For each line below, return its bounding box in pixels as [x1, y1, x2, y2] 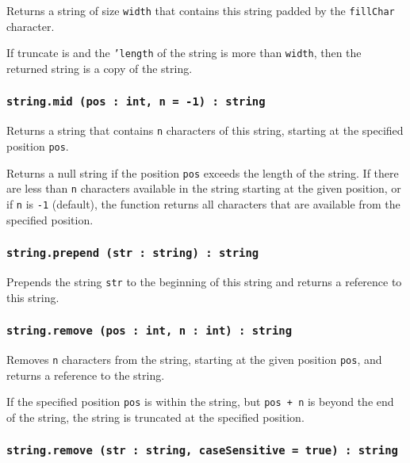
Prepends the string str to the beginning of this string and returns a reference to [6, 273, 402, 289]
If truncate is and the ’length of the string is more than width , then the [6, 44, 362, 61]
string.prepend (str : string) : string [6, 247, 259, 260]
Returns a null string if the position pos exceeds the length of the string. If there [6, 164, 399, 181]
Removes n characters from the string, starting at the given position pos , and [6, 350, 382, 367]
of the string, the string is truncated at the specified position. [6, 408, 305, 425]
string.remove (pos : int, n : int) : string [6, 324, 293, 338]
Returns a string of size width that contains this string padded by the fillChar [6, 2, 395, 18]
